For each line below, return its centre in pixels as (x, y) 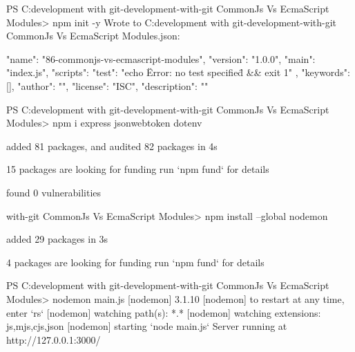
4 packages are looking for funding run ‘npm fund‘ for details (135, 262)
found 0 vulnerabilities (54, 192)
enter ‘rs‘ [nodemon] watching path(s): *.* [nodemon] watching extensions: (164, 312)
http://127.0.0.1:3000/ (54, 339)
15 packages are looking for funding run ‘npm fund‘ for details (138, 169)
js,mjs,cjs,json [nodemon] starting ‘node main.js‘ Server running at (147, 326)
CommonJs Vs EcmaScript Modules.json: (93, 36)
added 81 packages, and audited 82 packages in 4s (112, 146)
